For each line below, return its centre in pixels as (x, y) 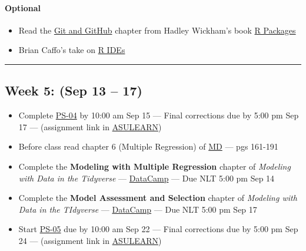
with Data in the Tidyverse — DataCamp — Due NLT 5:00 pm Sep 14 (147, 178)
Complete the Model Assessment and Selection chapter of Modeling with (158, 198)
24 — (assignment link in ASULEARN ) (90, 240)
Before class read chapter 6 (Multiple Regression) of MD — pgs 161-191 (148, 146)
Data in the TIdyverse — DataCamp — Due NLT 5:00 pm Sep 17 (138, 209)
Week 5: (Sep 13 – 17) (74, 90)
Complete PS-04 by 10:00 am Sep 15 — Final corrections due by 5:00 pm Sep (159, 115)
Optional (23, 7)
